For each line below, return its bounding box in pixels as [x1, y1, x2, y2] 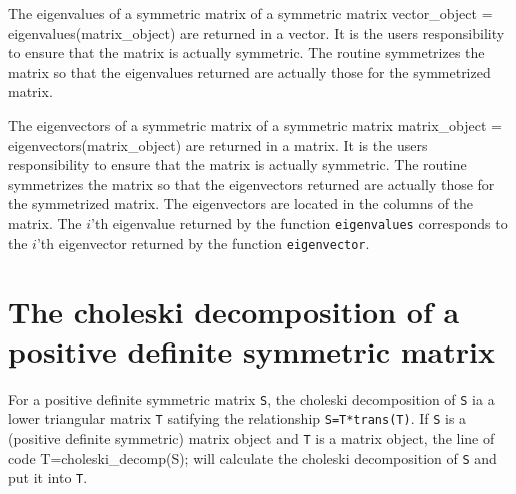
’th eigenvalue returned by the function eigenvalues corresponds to [91, 212, 508, 233]
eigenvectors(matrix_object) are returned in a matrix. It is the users [8, 134, 428, 155]
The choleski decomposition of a [8, 291, 460, 332]
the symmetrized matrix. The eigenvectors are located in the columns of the [8, 193, 474, 214]
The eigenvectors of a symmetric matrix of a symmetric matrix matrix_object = [8, 114, 502, 135]
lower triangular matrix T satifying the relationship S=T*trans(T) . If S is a [8, 408, 467, 429]
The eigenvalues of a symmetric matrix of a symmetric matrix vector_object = [8, 3, 493, 23]
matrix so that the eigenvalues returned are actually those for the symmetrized [8, 61, 491, 82]
